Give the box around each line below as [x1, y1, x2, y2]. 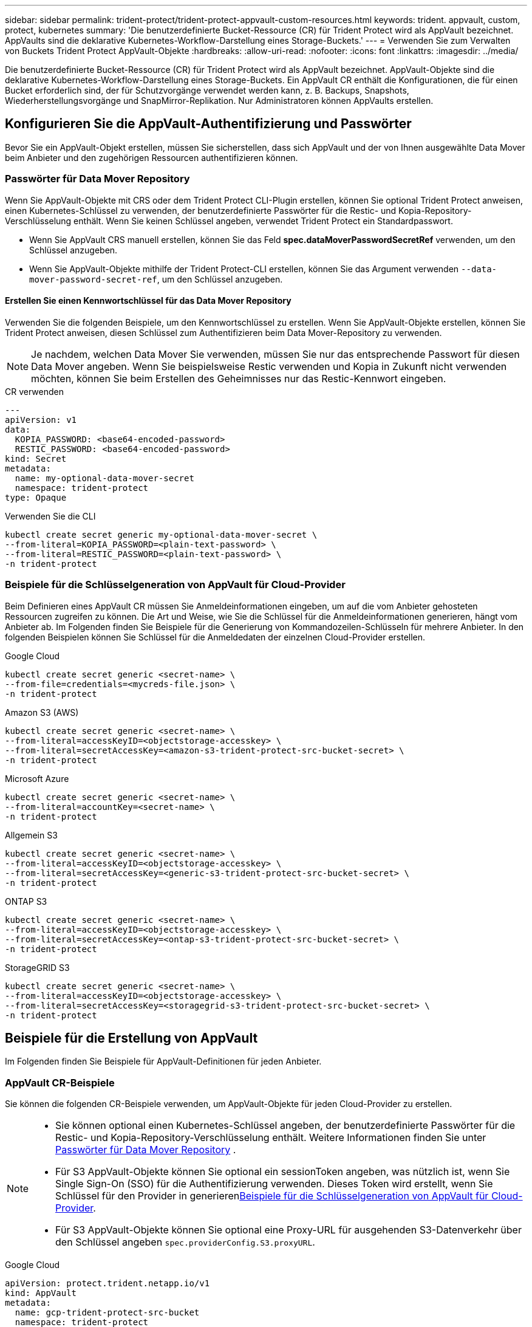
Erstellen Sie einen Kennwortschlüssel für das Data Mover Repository [5, 295, 292, 306]
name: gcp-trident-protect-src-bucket [15, 1308, 200, 1318]
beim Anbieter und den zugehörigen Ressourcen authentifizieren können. [5, 152, 298, 163]
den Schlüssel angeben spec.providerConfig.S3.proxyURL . [55, 1236, 315, 1249]
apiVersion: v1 [5, 414, 77, 425]
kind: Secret [5, 453, 67, 464]
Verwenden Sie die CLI [5, 510, 96, 521]
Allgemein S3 [5, 829, 58, 840]
